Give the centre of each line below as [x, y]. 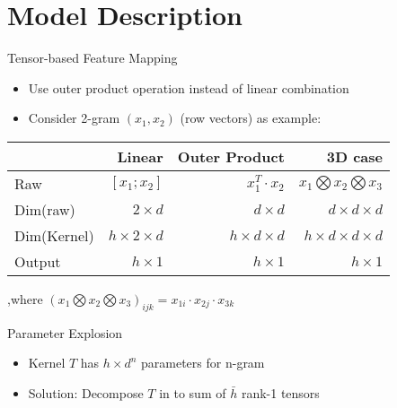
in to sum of [193, 392]
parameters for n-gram [203, 363]
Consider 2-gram [74, 118]
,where [25, 298]
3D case [354, 156]
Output [38, 261]
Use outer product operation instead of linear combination [189, 87]
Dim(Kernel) [54, 235]
